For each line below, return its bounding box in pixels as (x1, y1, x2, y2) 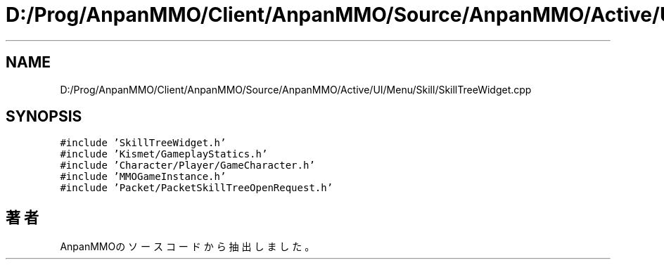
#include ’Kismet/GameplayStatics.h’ (60, 148, 268, 160)
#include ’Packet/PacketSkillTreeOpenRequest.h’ (60, 182, 333, 194)
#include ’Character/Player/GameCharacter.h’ (60, 160, 315, 172)
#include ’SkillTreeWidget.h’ (60, 137, 226, 149)
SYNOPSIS (6, 108, 82, 126)
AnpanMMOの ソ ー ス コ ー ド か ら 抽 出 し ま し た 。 (60, 240, 315, 253)
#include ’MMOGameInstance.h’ (60, 171, 226, 183)
